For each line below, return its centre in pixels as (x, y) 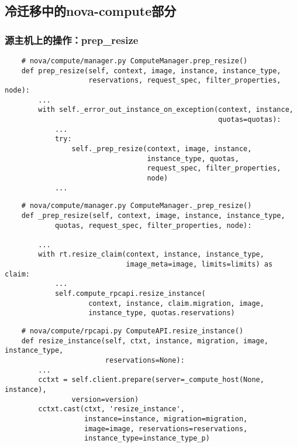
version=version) (105, 399)
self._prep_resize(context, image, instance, (162, 149)
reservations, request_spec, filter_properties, (185, 81)
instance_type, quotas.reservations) (162, 313)
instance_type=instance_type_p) (147, 439)
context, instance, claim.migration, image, (176, 303)
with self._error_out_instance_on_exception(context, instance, (166, 110)
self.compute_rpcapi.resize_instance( (130, 294)
